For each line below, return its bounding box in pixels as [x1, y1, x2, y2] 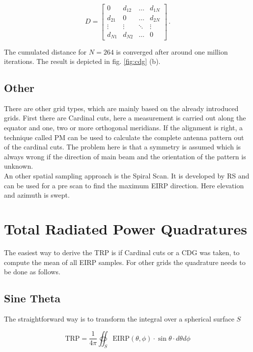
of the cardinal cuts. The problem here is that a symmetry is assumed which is [4, 142, 241, 152]
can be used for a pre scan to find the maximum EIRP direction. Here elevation [4, 180, 244, 190]
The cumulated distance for [4, 46, 87, 57]
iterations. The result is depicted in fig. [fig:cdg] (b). [4, 56, 161, 66]
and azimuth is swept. [4, 190, 70, 200]
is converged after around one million [116, 46, 228, 57]
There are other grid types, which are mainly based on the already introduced [4, 103, 239, 113]
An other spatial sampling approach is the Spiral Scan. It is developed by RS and [4, 171, 250, 181]
